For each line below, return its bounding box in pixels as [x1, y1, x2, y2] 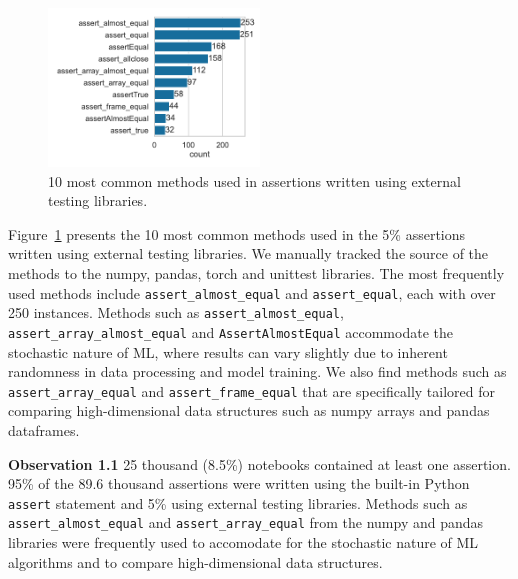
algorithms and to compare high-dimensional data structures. [8, 551, 383, 572]
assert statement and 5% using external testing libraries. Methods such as [8, 492, 468, 513]
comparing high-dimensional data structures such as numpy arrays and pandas [8, 400, 490, 421]
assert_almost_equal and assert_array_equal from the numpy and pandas [8, 512, 484, 533]
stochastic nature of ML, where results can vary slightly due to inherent [8, 341, 448, 362]
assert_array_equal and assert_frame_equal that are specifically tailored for [8, 380, 495, 401]
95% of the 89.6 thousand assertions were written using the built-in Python [8, 473, 470, 494]
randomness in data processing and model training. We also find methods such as [8, 361, 507, 382]
